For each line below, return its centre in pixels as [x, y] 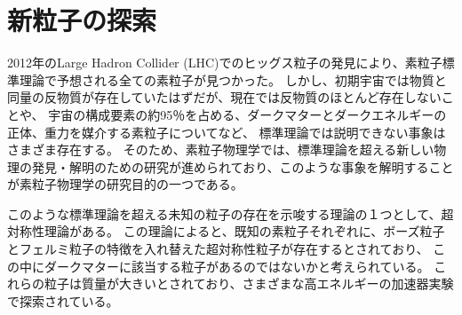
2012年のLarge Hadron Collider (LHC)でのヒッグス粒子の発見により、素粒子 [225, 63]
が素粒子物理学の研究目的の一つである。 [125, 184]
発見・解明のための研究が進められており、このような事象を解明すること [243, 166]
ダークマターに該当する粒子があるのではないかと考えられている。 [237, 266]
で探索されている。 [63, 300]
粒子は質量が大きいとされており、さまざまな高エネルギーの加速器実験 [249, 283]
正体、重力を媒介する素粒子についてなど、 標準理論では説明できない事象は [227, 132]
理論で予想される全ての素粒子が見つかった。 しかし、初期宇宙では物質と [233, 79]
